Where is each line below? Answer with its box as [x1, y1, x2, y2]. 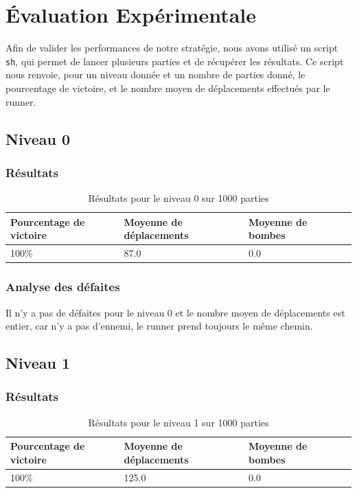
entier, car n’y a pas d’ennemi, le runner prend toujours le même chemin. [5, 319, 313, 333]
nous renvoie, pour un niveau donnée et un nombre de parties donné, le [5, 67, 306, 82]
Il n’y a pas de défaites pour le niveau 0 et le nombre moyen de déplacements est [5, 305, 345, 319]
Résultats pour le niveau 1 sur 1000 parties [88, 415, 269, 429]
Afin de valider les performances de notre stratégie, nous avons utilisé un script [5, 41, 338, 55]
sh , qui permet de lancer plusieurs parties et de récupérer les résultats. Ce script [5, 54, 344, 68]
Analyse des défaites [5, 278, 120, 295]
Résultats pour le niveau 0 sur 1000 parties [88, 191, 269, 205]
